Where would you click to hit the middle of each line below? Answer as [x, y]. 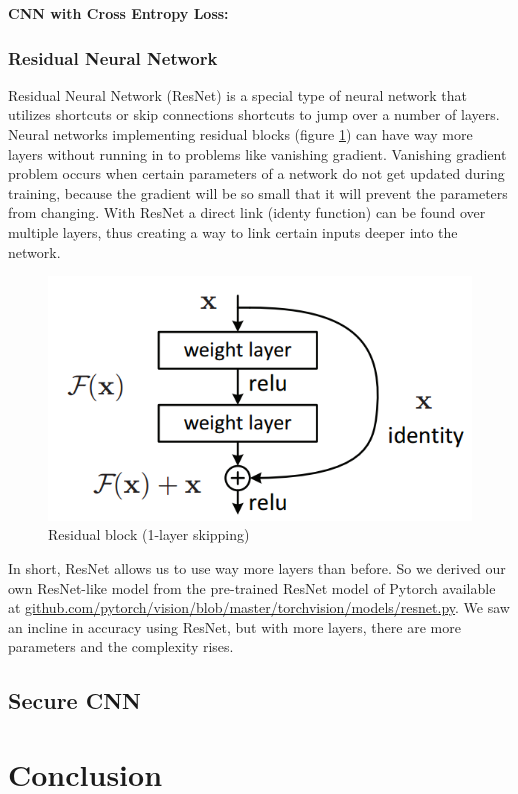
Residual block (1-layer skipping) [149, 534]
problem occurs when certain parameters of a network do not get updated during [256, 173]
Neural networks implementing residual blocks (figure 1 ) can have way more [240, 134]
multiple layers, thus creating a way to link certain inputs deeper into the [233, 231]
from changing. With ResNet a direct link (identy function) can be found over [247, 212]
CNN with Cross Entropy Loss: [118, 13]
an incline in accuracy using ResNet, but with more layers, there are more [234, 626]
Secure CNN [74, 700]
